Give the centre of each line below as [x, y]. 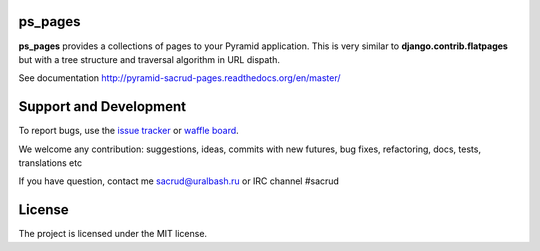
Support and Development [102, 106]
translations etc [50, 162]
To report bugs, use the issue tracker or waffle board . [128, 131]
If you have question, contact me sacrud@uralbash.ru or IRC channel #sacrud [179, 181]
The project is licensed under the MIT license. [113, 234]
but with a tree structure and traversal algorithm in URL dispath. [149, 59]
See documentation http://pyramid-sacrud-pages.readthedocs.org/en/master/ [179, 78]
